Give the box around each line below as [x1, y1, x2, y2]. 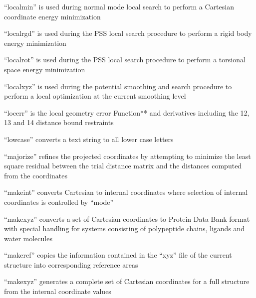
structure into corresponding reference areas [4, 259, 138, 270]
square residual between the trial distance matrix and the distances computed [4, 160, 242, 171]
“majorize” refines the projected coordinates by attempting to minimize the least [4, 150, 251, 161]
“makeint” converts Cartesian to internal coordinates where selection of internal [4, 187, 248, 197]
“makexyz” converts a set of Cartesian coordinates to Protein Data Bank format [4, 213, 250, 224]
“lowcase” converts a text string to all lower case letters [4, 134, 174, 144]
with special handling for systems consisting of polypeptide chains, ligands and [4, 223, 245, 234]
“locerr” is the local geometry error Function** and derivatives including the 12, [4, 107, 250, 118]
